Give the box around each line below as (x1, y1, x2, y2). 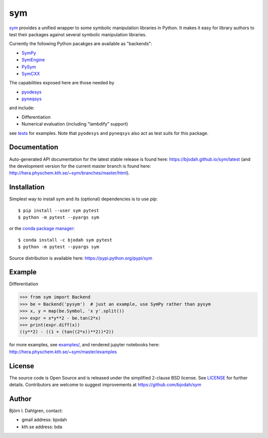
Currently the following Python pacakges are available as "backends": (9, 41, 152, 47)
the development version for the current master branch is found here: (9, 163, 151, 169)
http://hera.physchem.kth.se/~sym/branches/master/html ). (9, 170, 130, 176)
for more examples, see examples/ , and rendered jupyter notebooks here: (9, 342, 160, 348)
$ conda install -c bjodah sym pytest (18, 237, 113, 243)
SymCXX (21, 70, 40, 76)
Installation (9, 183, 45, 191)
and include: (9, 105, 35, 111)
